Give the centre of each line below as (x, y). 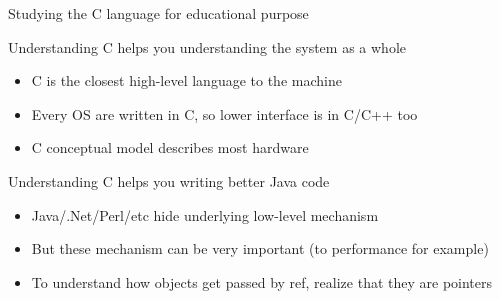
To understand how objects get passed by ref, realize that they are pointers (262, 281)
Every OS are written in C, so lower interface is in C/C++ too (224, 113)
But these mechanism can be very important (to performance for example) (260, 248)
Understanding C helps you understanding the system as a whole (207, 46)
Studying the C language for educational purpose (158, 13)
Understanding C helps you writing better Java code (169, 180)
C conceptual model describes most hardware (170, 147)
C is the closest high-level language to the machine (186, 80)
